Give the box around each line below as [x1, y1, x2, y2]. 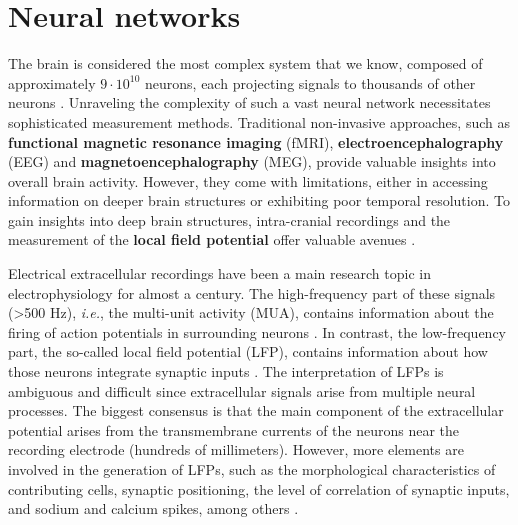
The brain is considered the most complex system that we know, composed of [8, 53, 483, 74]
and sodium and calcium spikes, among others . [8, 498, 299, 519]
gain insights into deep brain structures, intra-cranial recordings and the [8, 209, 451, 230]
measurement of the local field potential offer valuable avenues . [8, 229, 416, 250]
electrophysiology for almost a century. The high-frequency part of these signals [8, 282, 496, 303]
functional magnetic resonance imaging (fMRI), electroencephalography [8, 131, 504, 152]
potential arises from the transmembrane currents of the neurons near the [8, 419, 460, 440]
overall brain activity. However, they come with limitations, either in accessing [8, 170, 488, 191]
